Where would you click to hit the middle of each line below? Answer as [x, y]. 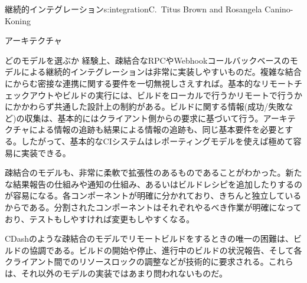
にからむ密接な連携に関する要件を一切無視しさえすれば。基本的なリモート [149, 83]
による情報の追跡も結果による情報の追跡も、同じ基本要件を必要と [157, 129]
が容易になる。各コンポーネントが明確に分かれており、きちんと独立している [153, 195]
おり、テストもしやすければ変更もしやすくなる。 [100, 218]
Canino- [279, 9]
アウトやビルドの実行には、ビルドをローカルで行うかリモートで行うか [166, 95]
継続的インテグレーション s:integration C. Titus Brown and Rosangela [133, 9]
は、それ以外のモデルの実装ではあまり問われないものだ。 [116, 273]
